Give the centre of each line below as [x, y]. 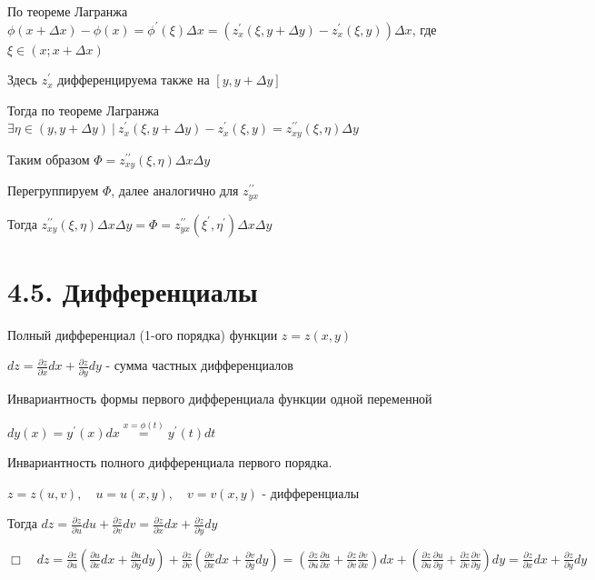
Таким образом [49, 159]
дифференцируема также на [134, 80]
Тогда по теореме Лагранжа [84, 110]
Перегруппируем [53, 190]
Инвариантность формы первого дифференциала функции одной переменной [220, 398]
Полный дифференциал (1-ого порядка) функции [143, 334]
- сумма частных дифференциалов [199, 365]
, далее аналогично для [175, 190]
